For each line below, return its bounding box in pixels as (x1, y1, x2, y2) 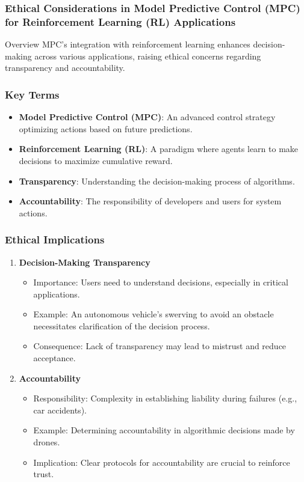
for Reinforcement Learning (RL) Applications (5, 14, 236, 29)
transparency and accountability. (5, 61, 125, 74)
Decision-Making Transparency (19, 255, 150, 268)
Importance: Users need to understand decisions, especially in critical (33, 276, 288, 288)
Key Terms (5, 87, 60, 102)
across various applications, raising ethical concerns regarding (34, 49, 261, 62)
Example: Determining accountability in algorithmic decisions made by (33, 424, 295, 436)
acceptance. (33, 352, 76, 364)
